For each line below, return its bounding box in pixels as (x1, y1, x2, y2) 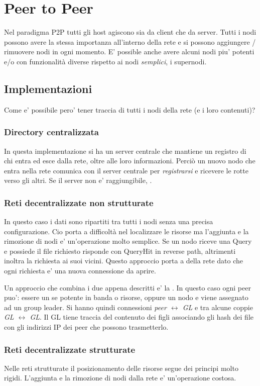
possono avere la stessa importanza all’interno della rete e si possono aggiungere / (4, 36, 256, 47)
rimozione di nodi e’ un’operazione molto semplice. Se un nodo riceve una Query (4, 236, 252, 246)
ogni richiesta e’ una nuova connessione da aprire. (4, 265, 156, 276)
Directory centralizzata (4, 126, 99, 138)
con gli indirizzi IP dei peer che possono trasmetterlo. (4, 322, 169, 332)
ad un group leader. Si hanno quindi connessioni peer (4, 302, 167, 312)
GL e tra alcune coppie (182, 302, 253, 312)
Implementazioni (4, 80, 92, 96)
